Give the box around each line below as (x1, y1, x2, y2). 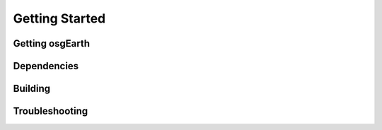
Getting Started (13, 11, 106, 26)
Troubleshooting (13, 105, 88, 117)
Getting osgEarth (13, 37, 91, 49)
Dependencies (13, 60, 79, 72)
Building (13, 83, 51, 95)
